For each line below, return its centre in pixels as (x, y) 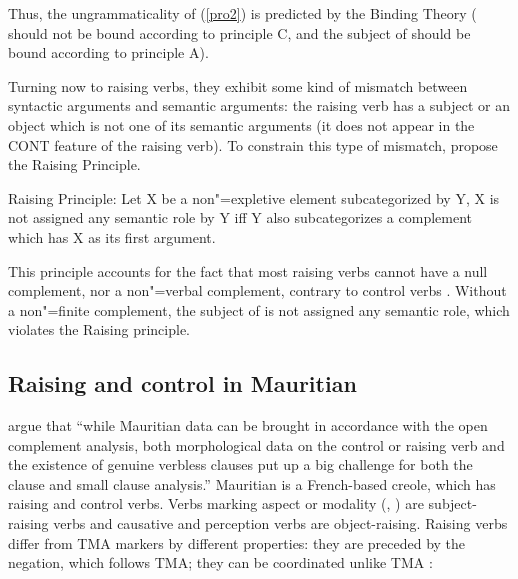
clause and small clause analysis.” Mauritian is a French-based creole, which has (252, 483)
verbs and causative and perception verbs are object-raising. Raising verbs (280, 523)
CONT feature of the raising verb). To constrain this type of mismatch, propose (253, 144)
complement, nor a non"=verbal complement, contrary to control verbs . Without (257, 290)
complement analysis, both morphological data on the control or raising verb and (256, 444)
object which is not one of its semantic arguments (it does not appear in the (241, 124)
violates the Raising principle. (99, 329)
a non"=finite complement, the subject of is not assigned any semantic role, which (259, 309)
